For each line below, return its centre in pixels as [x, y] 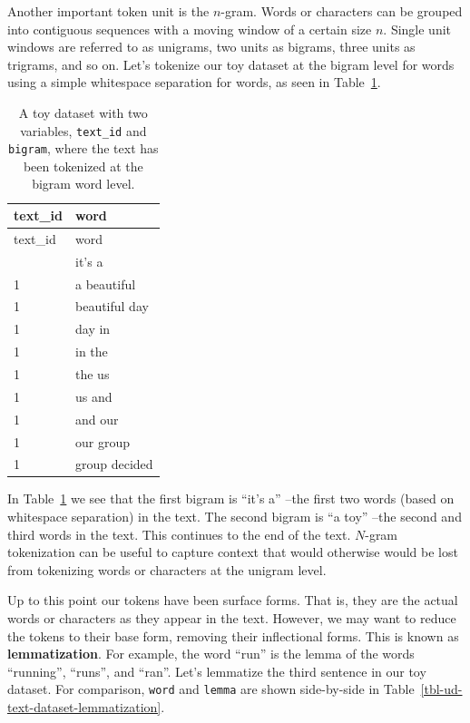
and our [97, 419]
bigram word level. [83, 184]
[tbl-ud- [441, 689]
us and [93, 396]
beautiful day [112, 306]
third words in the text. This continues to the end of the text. [179, 534]
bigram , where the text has [83, 148]
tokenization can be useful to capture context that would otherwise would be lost [233, 552]
